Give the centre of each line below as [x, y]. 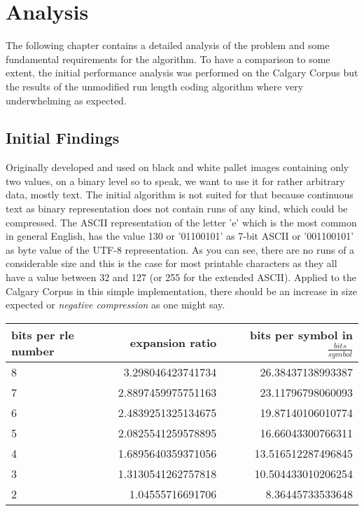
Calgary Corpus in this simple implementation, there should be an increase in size [181, 291]
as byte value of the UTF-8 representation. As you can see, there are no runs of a [180, 249]
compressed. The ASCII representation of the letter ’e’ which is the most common [181, 222]
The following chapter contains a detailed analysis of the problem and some [168, 45]
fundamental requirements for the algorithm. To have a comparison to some [168, 59]
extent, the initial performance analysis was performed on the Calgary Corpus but [182, 73]
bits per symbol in [301, 334]
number [33, 350]
